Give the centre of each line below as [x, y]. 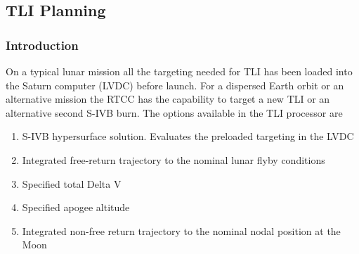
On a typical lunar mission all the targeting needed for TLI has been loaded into [179, 71]
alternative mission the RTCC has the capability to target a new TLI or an [168, 99]
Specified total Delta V [72, 183]
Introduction [42, 45]
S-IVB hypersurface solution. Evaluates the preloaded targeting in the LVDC [188, 136]
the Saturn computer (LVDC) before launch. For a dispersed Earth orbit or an [175, 85]
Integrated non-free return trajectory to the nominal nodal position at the [181, 230]
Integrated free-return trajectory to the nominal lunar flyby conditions [174, 159]
